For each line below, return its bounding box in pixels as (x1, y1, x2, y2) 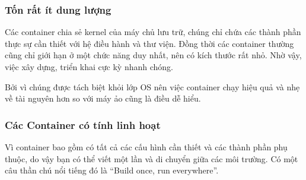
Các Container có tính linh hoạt (5, 117, 161, 132)
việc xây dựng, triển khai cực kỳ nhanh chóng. (5, 61, 173, 72)
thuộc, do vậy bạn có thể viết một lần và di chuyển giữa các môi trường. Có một (5, 152, 298, 165)
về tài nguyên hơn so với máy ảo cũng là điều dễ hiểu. (5, 92, 201, 105)
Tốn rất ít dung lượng (5, 2, 111, 17)
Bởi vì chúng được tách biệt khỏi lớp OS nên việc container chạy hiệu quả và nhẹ (5, 80, 300, 93)
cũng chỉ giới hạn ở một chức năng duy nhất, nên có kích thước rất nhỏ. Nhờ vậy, (5, 49, 302, 61)
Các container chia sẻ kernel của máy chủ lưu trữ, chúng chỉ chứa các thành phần (5, 26, 301, 38)
